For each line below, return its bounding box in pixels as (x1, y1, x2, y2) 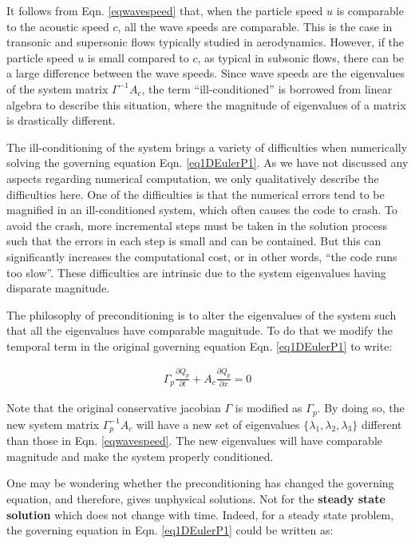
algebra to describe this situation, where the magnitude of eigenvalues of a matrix (6, 96, 406, 113)
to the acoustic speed (6, 18, 109, 34)
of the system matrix (6, 80, 109, 97)
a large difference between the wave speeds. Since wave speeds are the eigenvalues (6, 65, 405, 81)
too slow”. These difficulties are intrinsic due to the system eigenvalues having (6, 264, 386, 280)
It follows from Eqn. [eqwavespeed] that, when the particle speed (6, 2, 323, 18)
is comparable (336, 2, 404, 18)
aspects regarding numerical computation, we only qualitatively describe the (6, 169, 379, 186)
